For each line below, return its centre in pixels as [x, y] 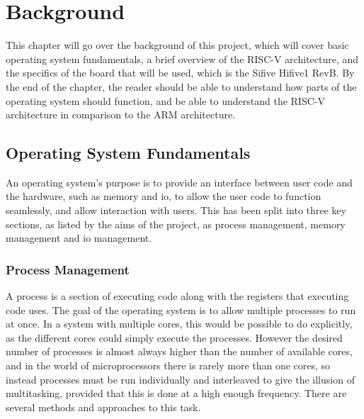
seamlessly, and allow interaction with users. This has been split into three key [176, 210]
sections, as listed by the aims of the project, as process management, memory [176, 224]
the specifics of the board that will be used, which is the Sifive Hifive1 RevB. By [180, 73]
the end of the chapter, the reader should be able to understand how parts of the [181, 86]
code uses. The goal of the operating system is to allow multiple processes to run [181, 309]
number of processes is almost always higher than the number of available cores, [179, 351]
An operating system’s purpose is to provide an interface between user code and [179, 182]
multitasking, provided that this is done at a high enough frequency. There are [176, 393]
